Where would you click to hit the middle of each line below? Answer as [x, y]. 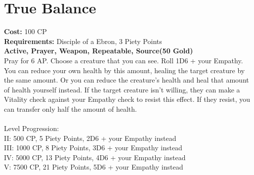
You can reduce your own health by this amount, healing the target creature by [125, 70]
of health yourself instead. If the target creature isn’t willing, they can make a [122, 89]
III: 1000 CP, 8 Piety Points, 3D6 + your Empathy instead [93, 148]
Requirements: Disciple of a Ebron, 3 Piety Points [83, 41]
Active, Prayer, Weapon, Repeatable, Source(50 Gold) [99, 51]
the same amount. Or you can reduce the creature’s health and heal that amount [127, 80]
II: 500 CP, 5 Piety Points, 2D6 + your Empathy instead [90, 138]
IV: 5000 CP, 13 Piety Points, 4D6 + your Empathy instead [95, 157]
